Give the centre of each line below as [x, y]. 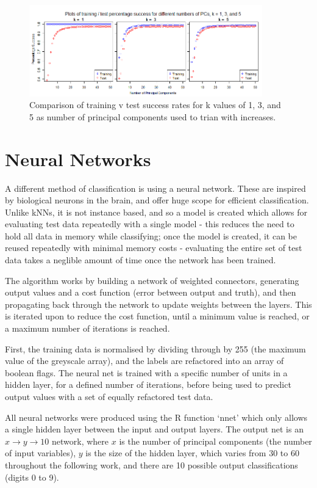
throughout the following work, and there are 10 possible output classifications [151, 464]
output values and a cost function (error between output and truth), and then [151, 292]
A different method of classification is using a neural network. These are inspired [155, 188]
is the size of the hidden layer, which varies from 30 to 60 [192, 453]
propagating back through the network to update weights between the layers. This [158, 304]
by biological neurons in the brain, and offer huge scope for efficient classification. [157, 200]
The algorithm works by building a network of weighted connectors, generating [152, 280]
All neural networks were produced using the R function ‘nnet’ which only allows [156, 417]
